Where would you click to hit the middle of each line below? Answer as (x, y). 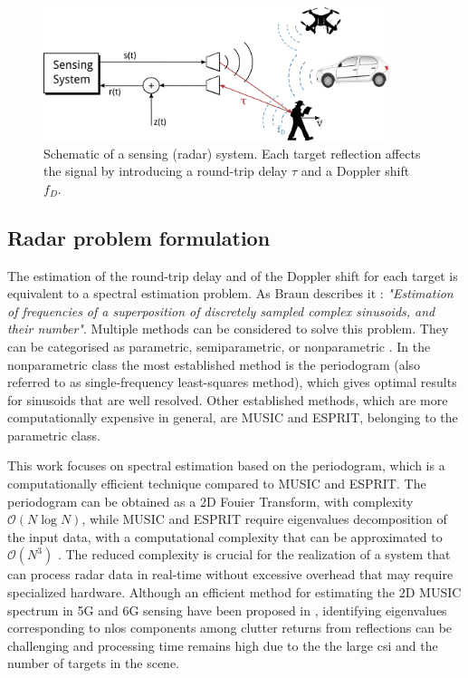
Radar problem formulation (139, 237)
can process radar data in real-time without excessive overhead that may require (230, 574)
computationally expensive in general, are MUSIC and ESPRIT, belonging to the (233, 417)
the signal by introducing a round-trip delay (166, 171)
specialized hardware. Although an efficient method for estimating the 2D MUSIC (234, 592)
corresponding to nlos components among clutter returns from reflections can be (230, 628)
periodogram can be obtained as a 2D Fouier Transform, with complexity (210, 501)
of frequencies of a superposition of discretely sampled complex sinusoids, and (221, 310)
